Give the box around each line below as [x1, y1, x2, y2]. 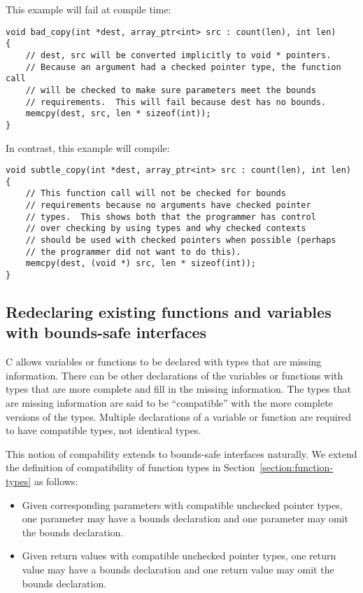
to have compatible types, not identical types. [6, 423, 201, 438]
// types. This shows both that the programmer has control [25, 211, 316, 222]
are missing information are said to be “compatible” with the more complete [6, 396, 333, 410]
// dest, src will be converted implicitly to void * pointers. [25, 50, 332, 60]
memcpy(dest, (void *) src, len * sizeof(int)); [25, 258, 256, 269]
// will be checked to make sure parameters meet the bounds [25, 85, 316, 95]
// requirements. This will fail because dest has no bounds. [25, 97, 327, 107]
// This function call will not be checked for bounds [25, 188, 286, 199]
